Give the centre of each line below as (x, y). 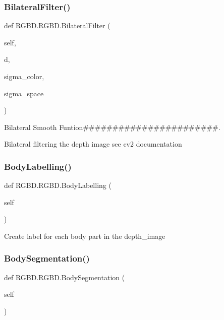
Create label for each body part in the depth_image (85, 236)
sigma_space (24, 93)
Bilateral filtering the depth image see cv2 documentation (93, 144)
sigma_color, (24, 76)
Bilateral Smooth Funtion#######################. (112, 127)
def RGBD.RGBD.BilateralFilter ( (57, 25)
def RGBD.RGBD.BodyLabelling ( (58, 185)
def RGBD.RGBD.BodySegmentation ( (65, 277)
